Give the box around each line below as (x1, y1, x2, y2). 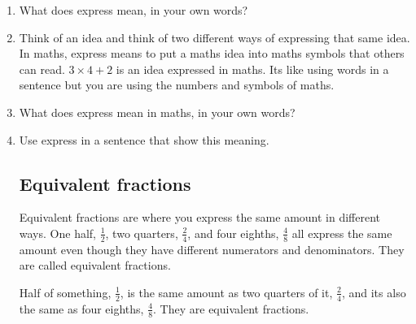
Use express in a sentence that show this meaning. (19, 131, 269, 148)
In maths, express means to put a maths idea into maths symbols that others (19, 45, 405, 62)
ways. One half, (19, 224, 96, 241)
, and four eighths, (187, 224, 279, 241)
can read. (19, 60, 65, 77)
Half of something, (19, 283, 112, 300)
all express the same (291, 224, 392, 241)
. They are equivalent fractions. (153, 300, 309, 317)
